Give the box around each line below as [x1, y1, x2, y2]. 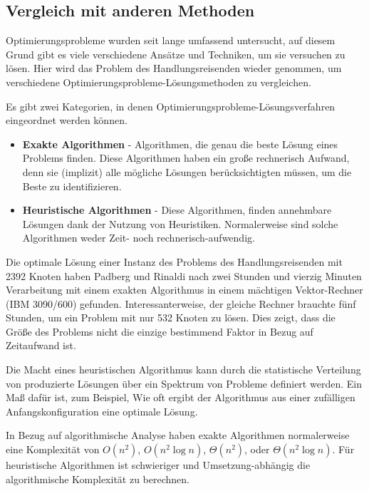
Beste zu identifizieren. [22, 178, 122, 193]
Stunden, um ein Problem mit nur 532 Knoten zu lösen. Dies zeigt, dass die [6, 310, 336, 325]
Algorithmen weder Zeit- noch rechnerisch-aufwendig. [22, 230, 255, 245]
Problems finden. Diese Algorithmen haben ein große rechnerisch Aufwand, [22, 150, 350, 165]
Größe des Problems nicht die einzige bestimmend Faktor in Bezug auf [6, 324, 313, 338]
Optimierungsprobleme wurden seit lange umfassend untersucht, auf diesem [6, 33, 336, 48]
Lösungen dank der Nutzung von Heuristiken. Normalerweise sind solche [22, 216, 338, 231]
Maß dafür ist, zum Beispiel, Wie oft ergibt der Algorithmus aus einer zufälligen [6, 390, 355, 405]
